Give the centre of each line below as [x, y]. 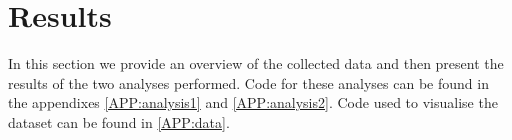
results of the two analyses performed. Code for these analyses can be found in [248, 82]
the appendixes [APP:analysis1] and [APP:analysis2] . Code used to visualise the [253, 102]
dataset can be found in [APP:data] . [119, 121]
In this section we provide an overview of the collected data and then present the [256, 63]
